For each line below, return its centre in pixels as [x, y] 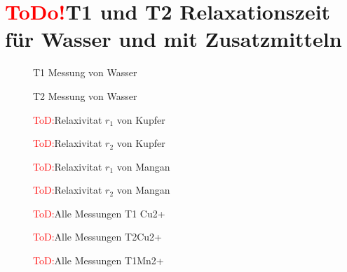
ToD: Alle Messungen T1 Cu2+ [99, 213]
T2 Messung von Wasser [85, 95]
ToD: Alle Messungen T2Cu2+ [97, 237]
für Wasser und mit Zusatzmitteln [173, 39]
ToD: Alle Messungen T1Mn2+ [98, 260]
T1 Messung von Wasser [85, 72]
